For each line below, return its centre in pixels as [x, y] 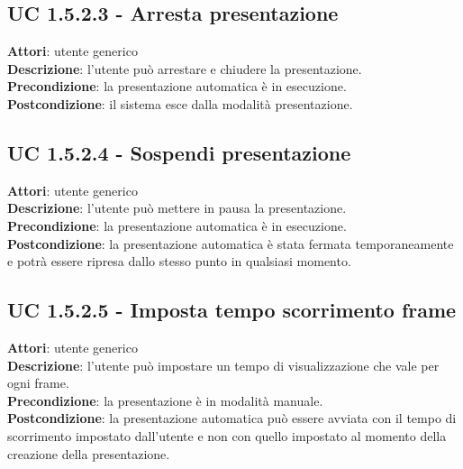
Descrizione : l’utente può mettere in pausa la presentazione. [177, 208]
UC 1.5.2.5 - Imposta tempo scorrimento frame [232, 310]
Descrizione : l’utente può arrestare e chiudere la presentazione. [185, 68]
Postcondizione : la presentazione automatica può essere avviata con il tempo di [232, 418]
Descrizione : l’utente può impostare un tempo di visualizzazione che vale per [223, 365]
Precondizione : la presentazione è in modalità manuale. [165, 400]
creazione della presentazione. [89, 453]
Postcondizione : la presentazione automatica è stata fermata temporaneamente [231, 243]
